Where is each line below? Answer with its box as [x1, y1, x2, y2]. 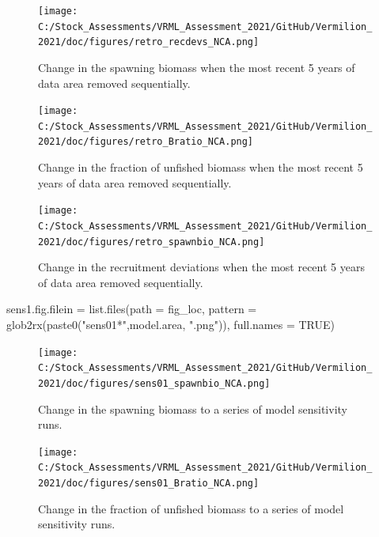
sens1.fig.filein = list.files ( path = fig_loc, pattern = [6, 301, 257, 317]
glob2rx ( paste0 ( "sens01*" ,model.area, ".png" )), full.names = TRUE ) [6, 316, 335, 333]
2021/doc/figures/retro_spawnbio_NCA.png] [38, 236, 265, 248]
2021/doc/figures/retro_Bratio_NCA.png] [38, 136, 254, 148]
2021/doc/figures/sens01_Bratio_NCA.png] [38, 478, 260, 490]
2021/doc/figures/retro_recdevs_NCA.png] [38, 36, 260, 48]
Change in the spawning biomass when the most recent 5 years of [38, 59, 355, 75]
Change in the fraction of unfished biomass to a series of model [38, 500, 344, 516]
